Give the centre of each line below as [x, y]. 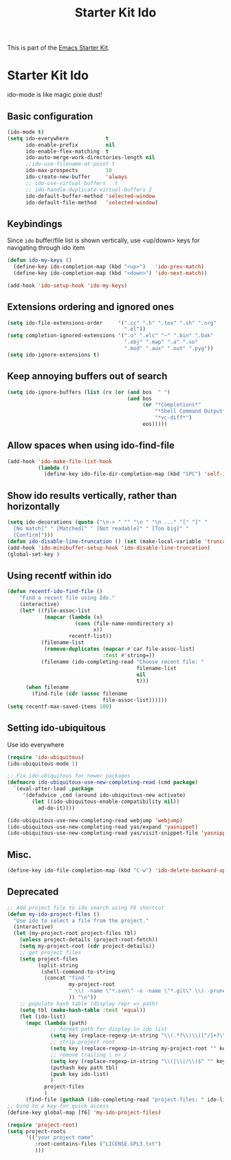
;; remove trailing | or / [89, 1055]
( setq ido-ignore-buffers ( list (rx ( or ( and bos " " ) [89, 392]
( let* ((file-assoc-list [55, 610]
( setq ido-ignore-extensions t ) [53, 355]
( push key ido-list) [80, 1074]
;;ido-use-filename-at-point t [70, 164]
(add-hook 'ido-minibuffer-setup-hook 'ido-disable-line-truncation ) [109, 548]
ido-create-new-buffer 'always [76, 177]
